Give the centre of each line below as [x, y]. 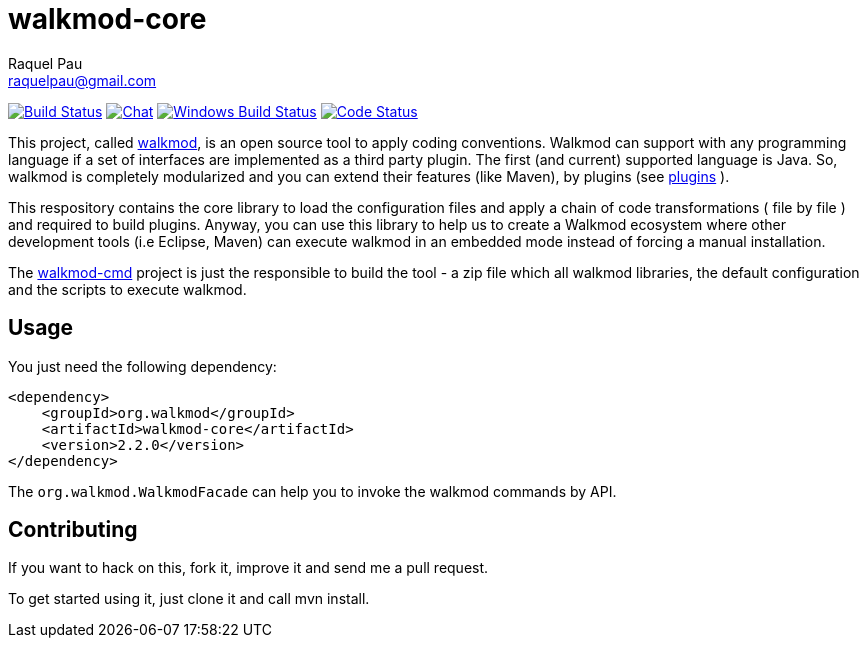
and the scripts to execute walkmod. [127, 289]
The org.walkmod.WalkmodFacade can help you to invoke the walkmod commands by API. [312, 491]
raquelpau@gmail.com [82, 80]
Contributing [73, 530]
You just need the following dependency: [142, 366]
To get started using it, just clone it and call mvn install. [189, 599]
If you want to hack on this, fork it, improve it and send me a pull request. [248, 568]
